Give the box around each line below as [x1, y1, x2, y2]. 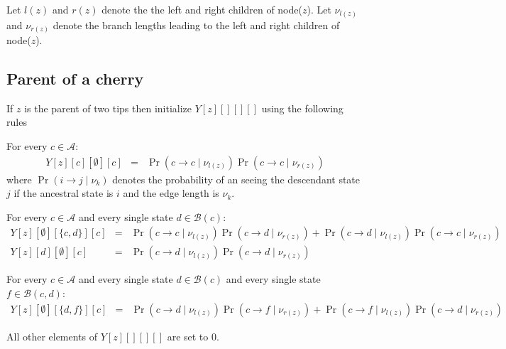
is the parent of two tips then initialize [24, 100, 192, 115]
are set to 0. [167, 328, 219, 343]
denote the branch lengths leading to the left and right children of [53, 17, 340, 32]
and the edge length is [123, 186, 219, 200]
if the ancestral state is [13, 186, 114, 200]
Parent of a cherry [6, 68, 144, 90]
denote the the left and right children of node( [101, 2, 302, 16]
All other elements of [6, 328, 98, 343]
